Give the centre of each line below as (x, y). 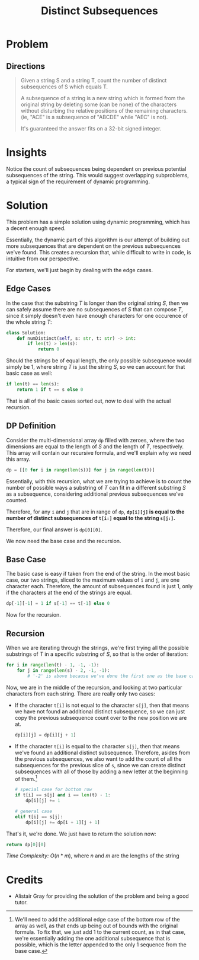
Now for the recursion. (33, 615)
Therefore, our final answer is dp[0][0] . (54, 530)
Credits (25, 880)
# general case (33, 811)
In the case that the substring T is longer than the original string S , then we (97, 303)
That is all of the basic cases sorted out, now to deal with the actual (89, 401)
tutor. (21, 902)
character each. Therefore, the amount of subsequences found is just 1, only (99, 586)
